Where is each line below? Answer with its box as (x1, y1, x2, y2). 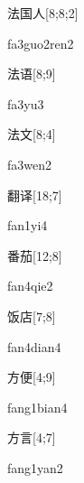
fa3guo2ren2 (7, 33, 74, 52)
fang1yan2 (7, 458, 63, 477)
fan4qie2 (7, 276, 53, 295)
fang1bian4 (7, 397, 68, 416)
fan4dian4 (7, 337, 61, 356)
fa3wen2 (7, 154, 51, 173)
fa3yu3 (7, 94, 44, 113)
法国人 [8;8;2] (7, 4, 79, 22)
